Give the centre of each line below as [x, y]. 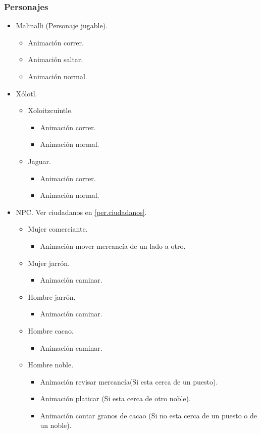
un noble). [56, 425]
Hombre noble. [51, 365]
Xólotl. [27, 93]
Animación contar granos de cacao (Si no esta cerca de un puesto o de [149, 415]
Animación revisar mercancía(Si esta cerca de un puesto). [129, 381]
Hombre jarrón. [52, 296]
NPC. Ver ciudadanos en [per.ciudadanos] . [81, 212]
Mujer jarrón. [49, 263]
